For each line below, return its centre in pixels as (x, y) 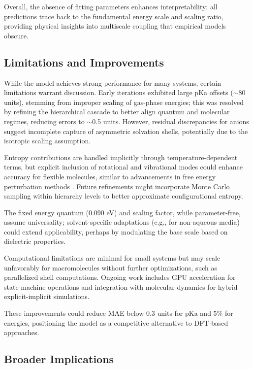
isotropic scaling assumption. (47, 141)
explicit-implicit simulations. (47, 296)
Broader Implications (59, 359)
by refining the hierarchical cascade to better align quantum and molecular (117, 112)
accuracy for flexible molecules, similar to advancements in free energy (110, 176)
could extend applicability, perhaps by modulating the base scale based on (116, 231)
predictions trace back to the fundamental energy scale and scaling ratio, (114, 16)
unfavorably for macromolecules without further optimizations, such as (111, 267)
